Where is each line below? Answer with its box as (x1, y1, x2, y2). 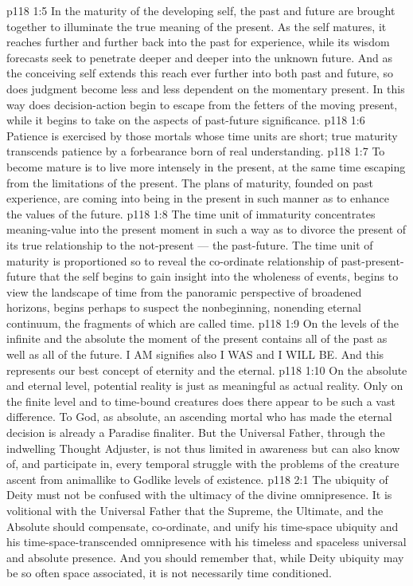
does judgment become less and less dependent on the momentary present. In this (6, 80, 405, 96)
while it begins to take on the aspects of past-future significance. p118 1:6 (6, 112, 365, 128)
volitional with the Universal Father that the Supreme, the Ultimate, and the (6, 502, 384, 518)
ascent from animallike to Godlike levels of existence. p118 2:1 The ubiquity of (6, 470, 388, 487)
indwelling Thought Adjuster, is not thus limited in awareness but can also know (6, 439, 400, 456)
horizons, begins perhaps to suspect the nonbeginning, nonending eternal (6, 299, 361, 316)
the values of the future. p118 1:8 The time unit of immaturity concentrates (6, 205, 376, 222)
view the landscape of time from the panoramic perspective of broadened (6, 283, 362, 300)
